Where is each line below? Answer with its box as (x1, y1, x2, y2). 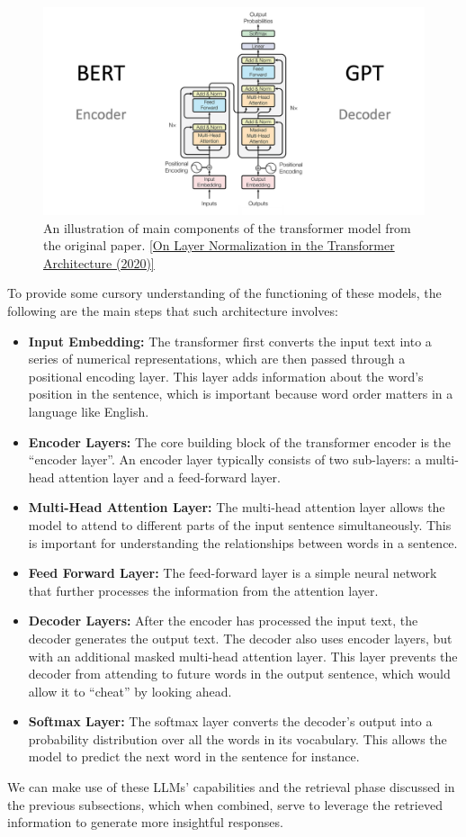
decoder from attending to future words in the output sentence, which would (28, 664, 451, 683)
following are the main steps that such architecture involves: (7, 301, 338, 320)
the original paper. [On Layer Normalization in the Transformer (43, 236, 395, 255)
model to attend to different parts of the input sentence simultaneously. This (28, 515, 452, 534)
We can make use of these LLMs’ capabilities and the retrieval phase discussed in (7, 778, 455, 796)
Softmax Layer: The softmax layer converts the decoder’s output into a (28, 712, 433, 731)
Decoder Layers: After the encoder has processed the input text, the (28, 611, 418, 630)
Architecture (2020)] (43, 253, 155, 272)
